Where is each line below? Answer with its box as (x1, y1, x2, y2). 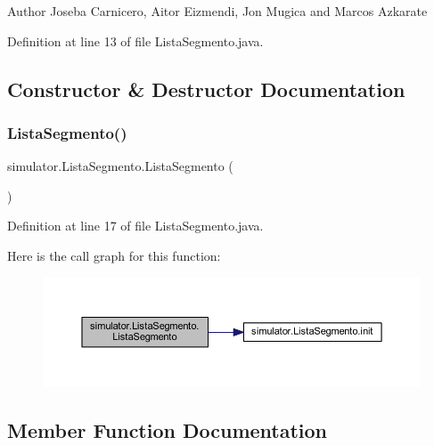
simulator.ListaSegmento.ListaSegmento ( (7, 157, 233, 175)
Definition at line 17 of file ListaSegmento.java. (7, 216, 264, 235)
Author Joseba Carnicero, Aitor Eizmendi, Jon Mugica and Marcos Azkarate (7, 2, 428, 20)
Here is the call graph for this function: (7, 246, 221, 264)
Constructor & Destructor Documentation (7, 75, 405, 102)
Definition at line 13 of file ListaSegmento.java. (7, 31, 264, 50)
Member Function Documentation (7, 416, 328, 443)
